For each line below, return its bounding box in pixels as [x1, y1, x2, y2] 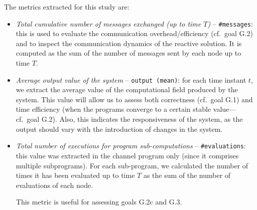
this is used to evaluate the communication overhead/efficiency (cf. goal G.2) [16, 28, 253, 39]
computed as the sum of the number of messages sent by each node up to [16, 48, 241, 58]
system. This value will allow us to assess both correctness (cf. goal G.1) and [16, 94, 253, 104]
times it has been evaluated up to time [16, 170, 135, 180]
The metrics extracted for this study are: [4, 2, 130, 12]
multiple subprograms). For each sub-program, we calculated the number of [16, 160, 248, 170]
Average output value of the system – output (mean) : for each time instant [16, 74, 246, 85]
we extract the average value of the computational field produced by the [16, 84, 238, 95]
